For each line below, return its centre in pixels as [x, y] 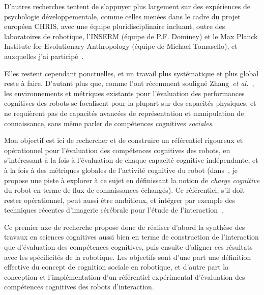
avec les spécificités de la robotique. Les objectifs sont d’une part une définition [128, 257]
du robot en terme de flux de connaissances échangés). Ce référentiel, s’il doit [125, 190]
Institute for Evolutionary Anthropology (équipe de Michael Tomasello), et [121, 46]
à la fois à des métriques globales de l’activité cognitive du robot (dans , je [121, 170]
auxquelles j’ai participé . [44, 56]
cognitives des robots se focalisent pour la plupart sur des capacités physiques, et [130, 103]
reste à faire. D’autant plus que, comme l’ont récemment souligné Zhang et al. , [129, 83]
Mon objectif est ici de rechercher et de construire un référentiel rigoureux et [124, 140]
